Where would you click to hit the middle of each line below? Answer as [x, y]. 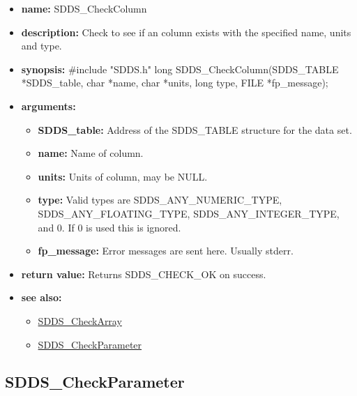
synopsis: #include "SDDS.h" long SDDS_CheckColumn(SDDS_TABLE [180, 69]
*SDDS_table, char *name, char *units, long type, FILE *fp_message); [175, 83]
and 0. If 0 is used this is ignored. [109, 227]
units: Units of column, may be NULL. [123, 176]
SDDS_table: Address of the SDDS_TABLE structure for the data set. [195, 129]
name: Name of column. [91, 153]
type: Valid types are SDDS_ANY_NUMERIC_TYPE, [160, 200]
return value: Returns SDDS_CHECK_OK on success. [144, 274]
